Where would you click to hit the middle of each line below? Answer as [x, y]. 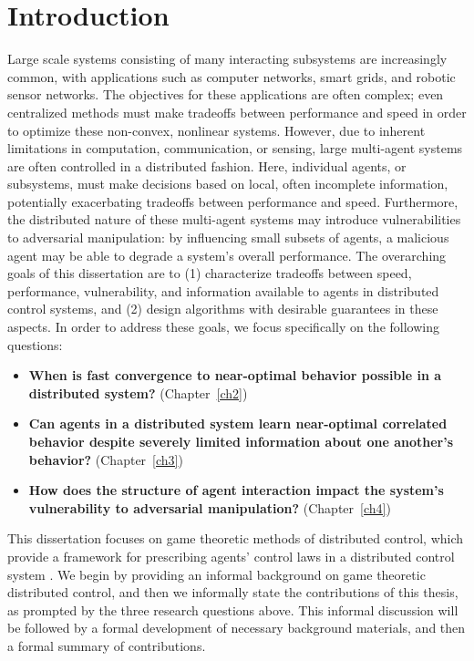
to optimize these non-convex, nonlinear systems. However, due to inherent [216, 130]
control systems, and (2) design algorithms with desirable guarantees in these [223, 309]
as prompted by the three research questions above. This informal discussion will [233, 609]
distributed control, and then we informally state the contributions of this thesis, [233, 592]
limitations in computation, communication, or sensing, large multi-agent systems [235, 148]
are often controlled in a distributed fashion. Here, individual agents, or [207, 165]
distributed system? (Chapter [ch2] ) [138, 392]
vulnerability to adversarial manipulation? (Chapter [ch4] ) [210, 507]
